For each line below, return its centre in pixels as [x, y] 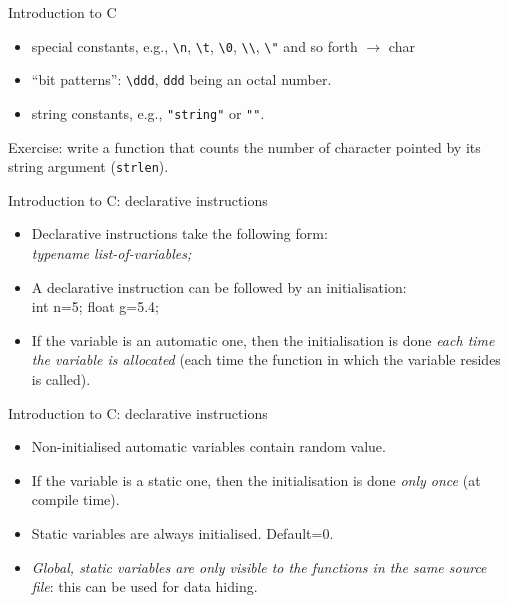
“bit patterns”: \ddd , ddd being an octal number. [181, 79]
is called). [61, 378]
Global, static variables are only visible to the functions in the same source [259, 566]
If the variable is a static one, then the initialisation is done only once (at [256, 479]
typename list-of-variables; [111, 253]
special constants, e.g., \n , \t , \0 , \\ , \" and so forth [194, 45]
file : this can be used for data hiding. [144, 586]
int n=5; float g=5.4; [95, 306]
